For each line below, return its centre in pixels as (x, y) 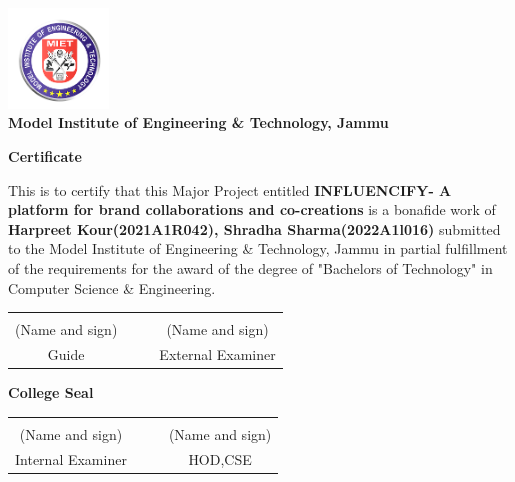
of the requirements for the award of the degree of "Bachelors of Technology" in (250, 267)
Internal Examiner (71, 458)
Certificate (45, 155)
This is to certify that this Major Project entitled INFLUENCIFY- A (230, 189)
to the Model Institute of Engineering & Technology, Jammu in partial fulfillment (258, 248)
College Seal (51, 392)
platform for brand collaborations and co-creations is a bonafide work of (252, 209)
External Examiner (217, 353)
